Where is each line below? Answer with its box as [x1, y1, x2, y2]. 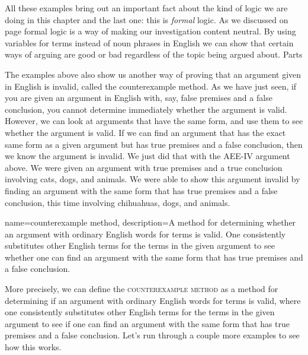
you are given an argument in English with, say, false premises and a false [5, 91, 272, 104]
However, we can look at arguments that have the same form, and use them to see [5, 115, 303, 127]
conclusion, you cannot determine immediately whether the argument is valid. [5, 103, 287, 115]
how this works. [5, 341, 62, 353]
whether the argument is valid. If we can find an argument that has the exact [5, 126, 286, 138]
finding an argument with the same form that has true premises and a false [5, 184, 278, 196]
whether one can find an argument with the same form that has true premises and [5, 251, 303, 263]
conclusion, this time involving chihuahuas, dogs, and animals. [5, 196, 230, 208]
